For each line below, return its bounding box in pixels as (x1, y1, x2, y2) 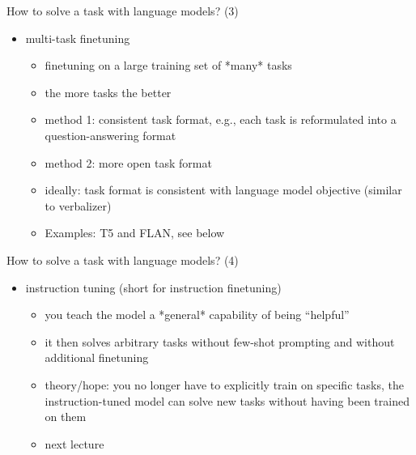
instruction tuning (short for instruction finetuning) (25, 279, 282, 296)
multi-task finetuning (25, 29, 130, 46)
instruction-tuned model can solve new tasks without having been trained (45, 392, 410, 409)
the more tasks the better (45, 83, 172, 100)
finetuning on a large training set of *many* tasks (45, 57, 292, 74)
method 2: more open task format (45, 154, 212, 171)
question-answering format (45, 126, 176, 143)
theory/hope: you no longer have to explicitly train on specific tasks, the (45, 376, 404, 393)
